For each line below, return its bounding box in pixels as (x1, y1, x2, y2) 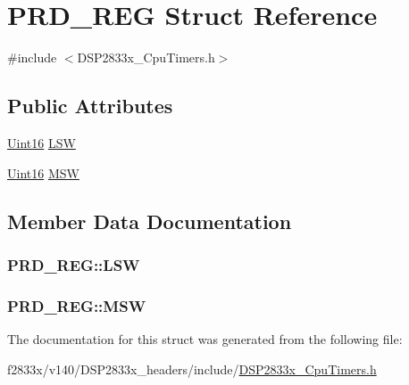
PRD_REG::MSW (7, 294, 146, 316)
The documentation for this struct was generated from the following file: (7, 329, 403, 348)
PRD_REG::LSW (7, 253, 140, 275)
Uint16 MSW (7, 163, 79, 182)
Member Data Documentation (7, 207, 292, 234)
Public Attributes (7, 92, 173, 119)
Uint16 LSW (7, 133, 76, 152)
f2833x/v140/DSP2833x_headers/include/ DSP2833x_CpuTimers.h (7, 359, 377, 378)
